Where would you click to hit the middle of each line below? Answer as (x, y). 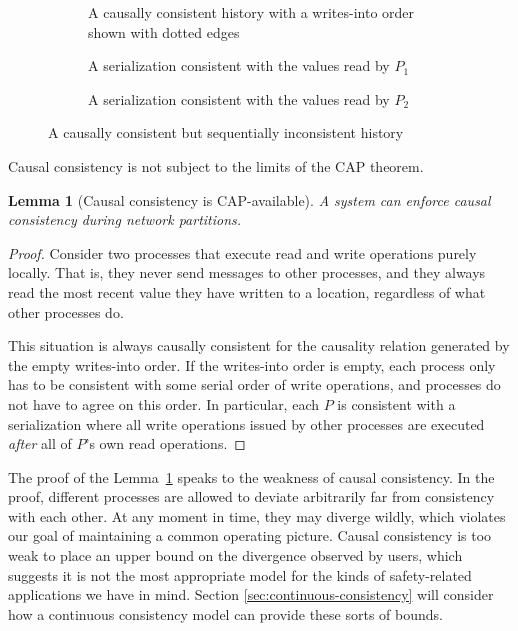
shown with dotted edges (164, 31)
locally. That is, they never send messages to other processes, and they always (247, 272)
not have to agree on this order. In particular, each (163, 403)
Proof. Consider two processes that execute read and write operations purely (242, 252)
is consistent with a (396, 403)
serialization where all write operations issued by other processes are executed (246, 423)
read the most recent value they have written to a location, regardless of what (247, 291)
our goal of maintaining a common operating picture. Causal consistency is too (250, 535)
